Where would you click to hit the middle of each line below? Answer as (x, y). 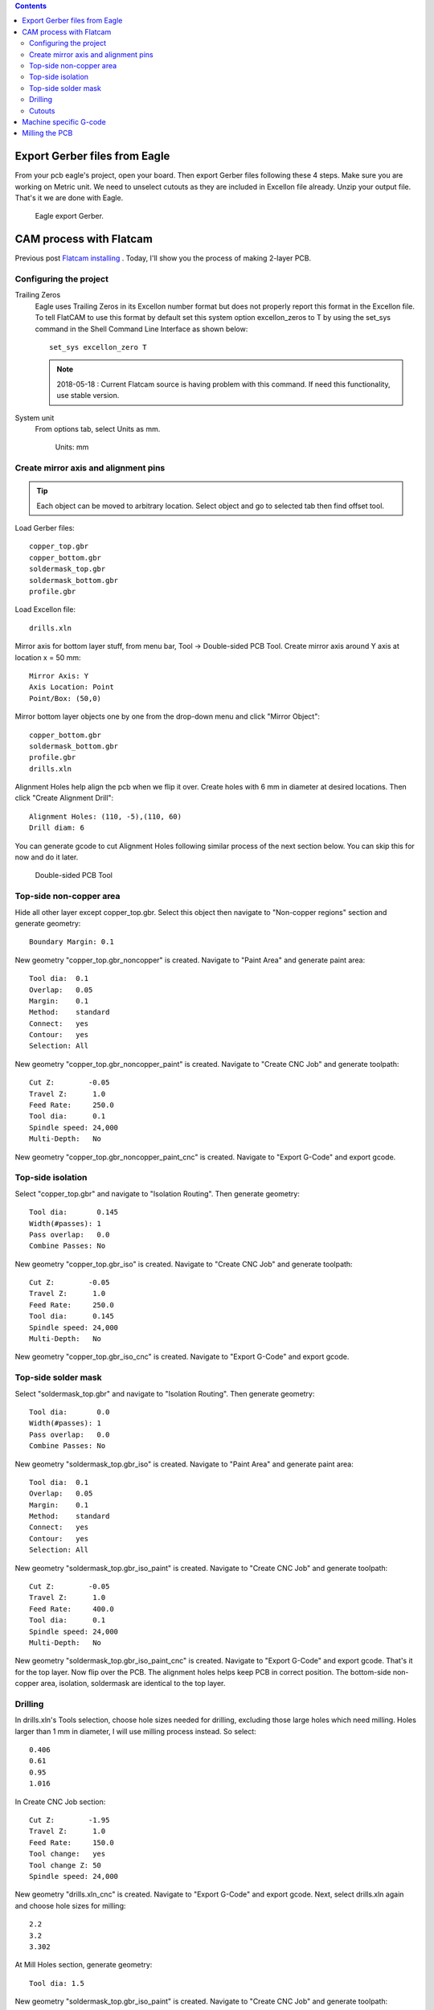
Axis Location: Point (72, 687)
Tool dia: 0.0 (70, 1412)
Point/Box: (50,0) (66, 698)
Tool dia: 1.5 (57, 1983)
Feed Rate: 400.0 (72, 1609)
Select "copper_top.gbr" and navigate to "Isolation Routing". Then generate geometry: (158, 1193)
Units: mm (72, 447)
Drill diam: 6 (57, 828)
